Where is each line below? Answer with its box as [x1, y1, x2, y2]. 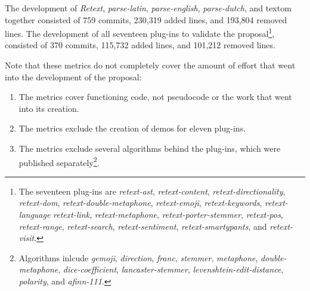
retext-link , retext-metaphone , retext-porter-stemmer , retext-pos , [53, 208, 283, 221]
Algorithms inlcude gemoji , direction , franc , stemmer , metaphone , [18, 251, 258, 264]
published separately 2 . [18, 154, 100, 168]
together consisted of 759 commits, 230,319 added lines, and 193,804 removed [5, 13, 287, 26]
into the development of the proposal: [5, 70, 142, 83]
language [18, 208, 51, 221]
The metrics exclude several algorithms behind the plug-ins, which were [18, 142, 281, 154]
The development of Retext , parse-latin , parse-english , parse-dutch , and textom [5, 2, 292, 14]
